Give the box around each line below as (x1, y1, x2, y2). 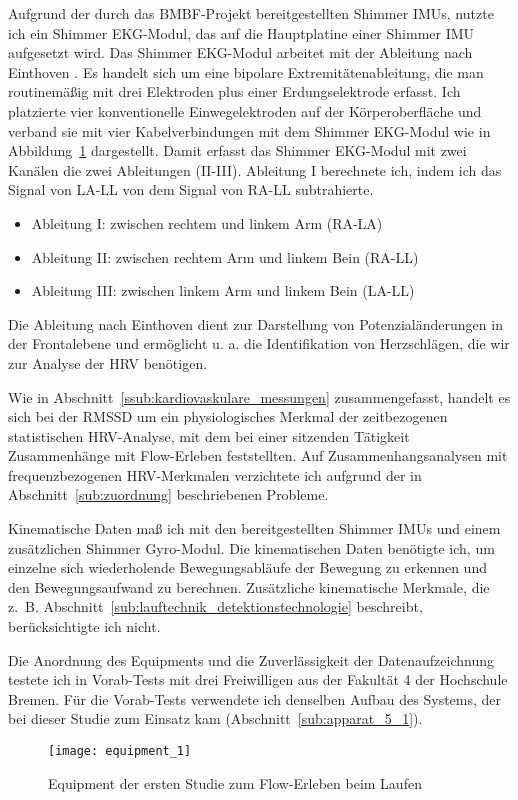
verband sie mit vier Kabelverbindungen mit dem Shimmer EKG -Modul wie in (8, 120, 491, 141)
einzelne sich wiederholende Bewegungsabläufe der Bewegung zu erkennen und (8, 557, 487, 578)
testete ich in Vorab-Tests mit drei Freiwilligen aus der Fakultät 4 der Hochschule (8, 669, 508, 690)
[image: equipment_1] (48, 744, 192, 758)
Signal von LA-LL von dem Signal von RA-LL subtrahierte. (8, 179, 374, 200)
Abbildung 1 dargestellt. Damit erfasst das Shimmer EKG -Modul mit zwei (8, 140, 467, 161)
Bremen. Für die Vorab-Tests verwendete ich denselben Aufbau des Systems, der (8, 688, 502, 709)
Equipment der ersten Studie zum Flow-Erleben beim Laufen (48, 772, 422, 793)
